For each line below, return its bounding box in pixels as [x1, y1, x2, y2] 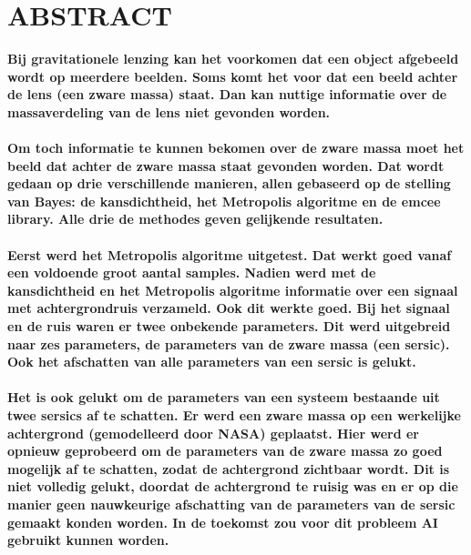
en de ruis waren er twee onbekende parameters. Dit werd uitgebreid [7, 317, 451, 336]
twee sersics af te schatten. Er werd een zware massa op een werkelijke [7, 406, 461, 424]
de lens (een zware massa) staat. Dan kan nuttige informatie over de [7, 85, 447, 104]
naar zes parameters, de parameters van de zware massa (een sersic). [7, 334, 450, 353]
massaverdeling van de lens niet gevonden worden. [7, 102, 331, 121]
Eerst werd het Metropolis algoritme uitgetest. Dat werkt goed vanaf [7, 245, 452, 264]
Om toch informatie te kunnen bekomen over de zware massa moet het [7, 138, 465, 157]
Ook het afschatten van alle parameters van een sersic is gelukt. [7, 352, 416, 371]
